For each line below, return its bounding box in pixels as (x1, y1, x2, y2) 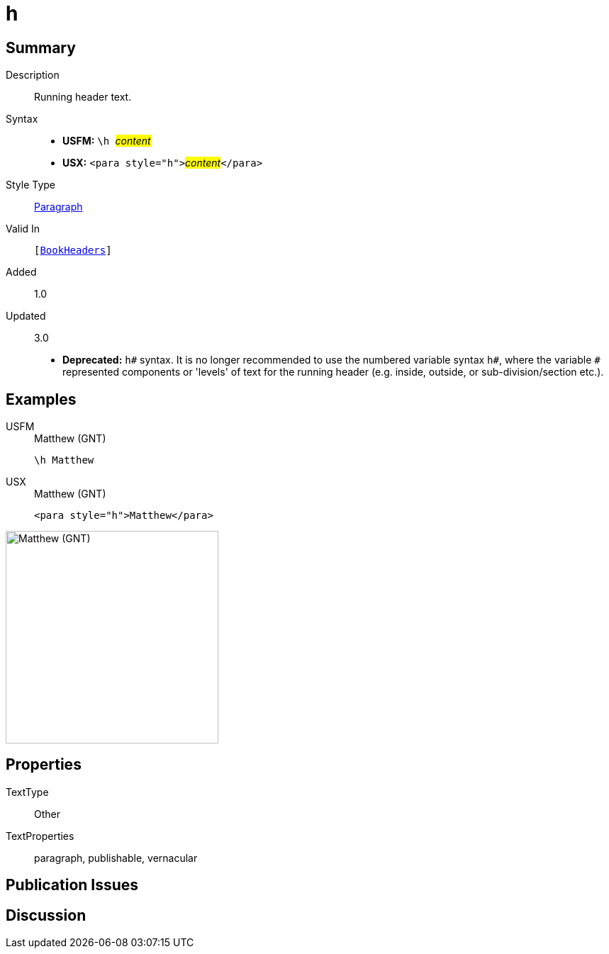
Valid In (6, 223, 40, 235)
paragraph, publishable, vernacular (34, 851, 198, 864)
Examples (6, 390, 77, 408)
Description (6, 69, 60, 82)
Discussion (6, 906, 86, 924)
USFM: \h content (62, 135, 151, 147)
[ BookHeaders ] (34, 245, 112, 257)
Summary (6, 38, 76, 57)
